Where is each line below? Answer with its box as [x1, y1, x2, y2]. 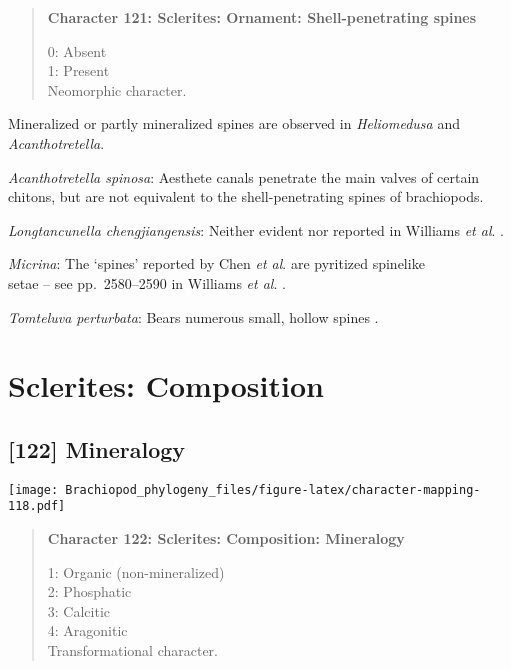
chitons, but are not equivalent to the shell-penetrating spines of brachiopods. [8, 186, 484, 207]
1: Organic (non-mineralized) [47, 561, 225, 582]
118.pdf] [8, 499, 66, 514]
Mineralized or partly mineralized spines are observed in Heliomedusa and [8, 113, 460, 134]
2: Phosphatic [47, 581, 132, 602]
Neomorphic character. [47, 79, 187, 100]
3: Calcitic [47, 600, 111, 621]
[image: [8, 482, 59, 497]
